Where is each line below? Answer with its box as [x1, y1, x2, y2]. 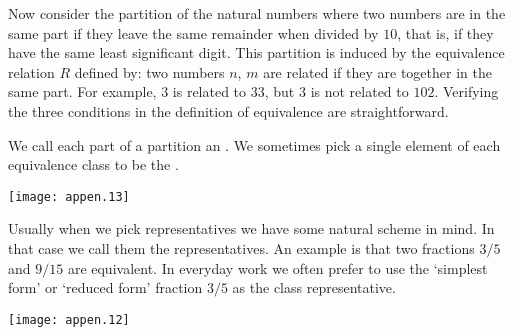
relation [8, 61, 55, 82]
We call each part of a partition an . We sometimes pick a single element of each [8, 134, 501, 155]
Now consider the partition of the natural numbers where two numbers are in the [8, 3, 506, 23]
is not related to [310, 81, 409, 102]
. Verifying [434, 81, 499, 102]
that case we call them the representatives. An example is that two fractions [8, 238, 475, 258]
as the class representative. [232, 277, 396, 298]
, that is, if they [397, 22, 494, 43]
